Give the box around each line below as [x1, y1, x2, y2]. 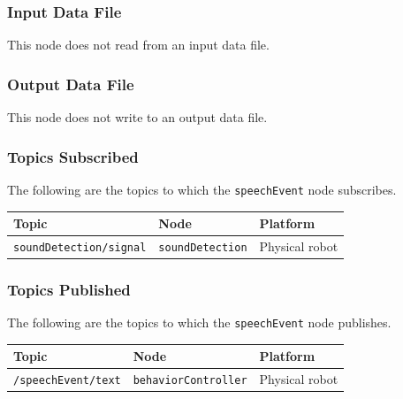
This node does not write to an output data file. [7, 108, 268, 127]
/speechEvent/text [13, 374, 121, 387]
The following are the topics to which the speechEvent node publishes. [7, 313, 392, 332]
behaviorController [133, 374, 247, 387]
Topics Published [7, 278, 131, 300]
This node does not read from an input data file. [7, 35, 270, 54]
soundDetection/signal [13, 241, 147, 254]
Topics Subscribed [7, 145, 139, 167]
